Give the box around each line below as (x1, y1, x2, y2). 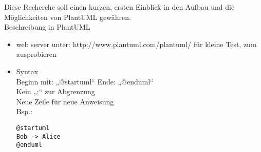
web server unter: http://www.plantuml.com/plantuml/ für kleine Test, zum (16, 38, 257, 49)
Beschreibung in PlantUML (4, 21, 90, 32)
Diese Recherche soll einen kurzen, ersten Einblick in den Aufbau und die (4, 2, 235, 12)
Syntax (16, 66, 39, 76)
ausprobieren (16, 49, 57, 59)
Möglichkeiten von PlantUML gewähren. (4, 11, 132, 22)
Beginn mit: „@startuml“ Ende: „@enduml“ (16, 76, 154, 86)
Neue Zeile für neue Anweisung (16, 96, 114, 106)
